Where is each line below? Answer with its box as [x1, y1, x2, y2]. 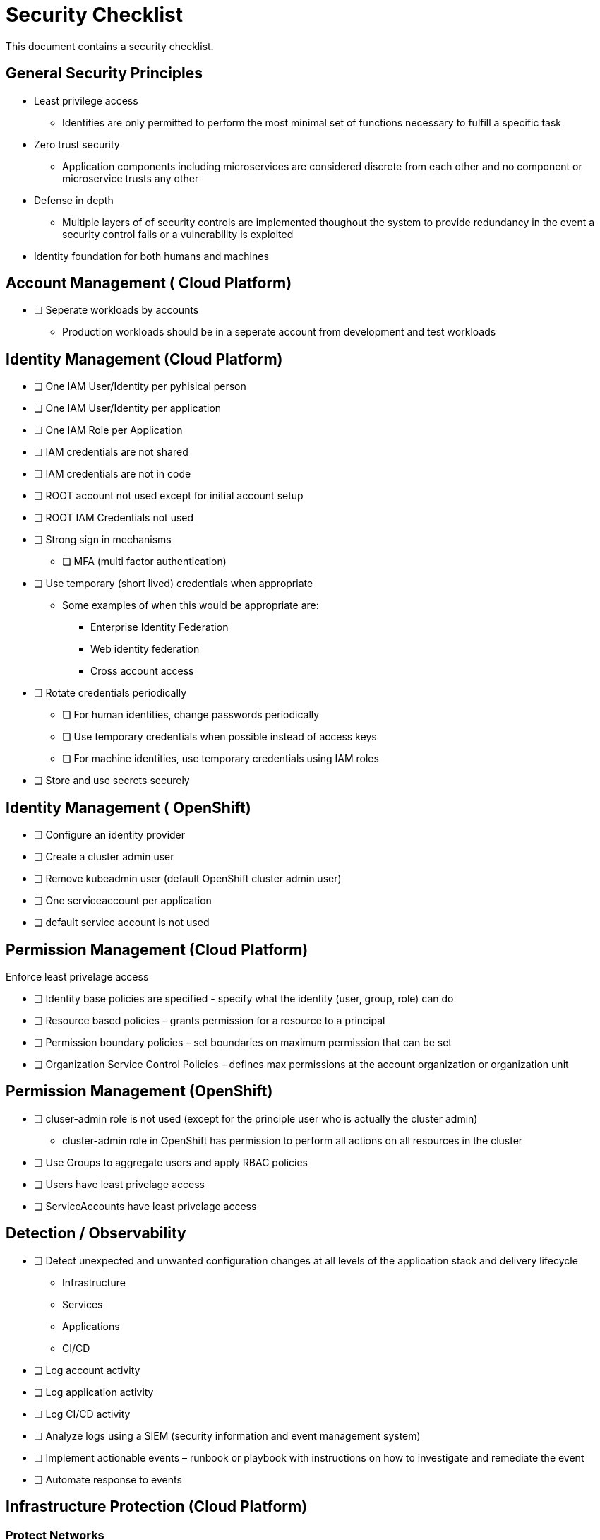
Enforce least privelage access [6, 970, 149, 983]
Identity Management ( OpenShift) [6, 798, 251, 817]
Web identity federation [90, 643, 200, 656]
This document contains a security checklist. [6, 40, 214, 52]
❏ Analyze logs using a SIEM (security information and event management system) [34, 1429, 421, 1442]
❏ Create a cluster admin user [34, 851, 174, 863]
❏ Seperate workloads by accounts [34, 304, 199, 316]
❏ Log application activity [34, 1385, 154, 1398]
